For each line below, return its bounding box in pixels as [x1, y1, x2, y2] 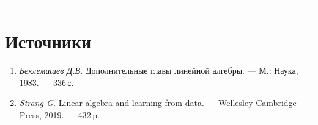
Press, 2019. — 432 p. [19, 108, 100, 121]
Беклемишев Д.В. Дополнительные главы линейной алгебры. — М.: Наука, [19, 64, 298, 77]
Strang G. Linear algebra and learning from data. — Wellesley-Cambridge [19, 96, 297, 109]
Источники [5, 29, 92, 54]
